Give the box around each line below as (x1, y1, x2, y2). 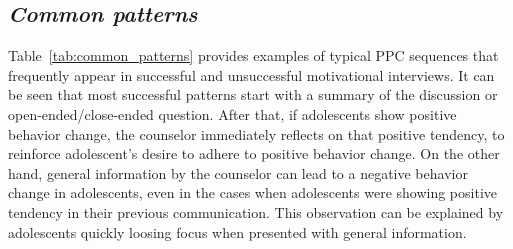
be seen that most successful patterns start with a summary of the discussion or (8, 84, 498, 105)
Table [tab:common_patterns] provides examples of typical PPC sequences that (8, 45, 499, 66)
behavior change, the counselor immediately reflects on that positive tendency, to (8, 123, 505, 144)
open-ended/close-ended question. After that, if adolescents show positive (8, 103, 457, 124)
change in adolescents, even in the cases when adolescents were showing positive (8, 182, 498, 203)
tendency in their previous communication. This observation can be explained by (8, 201, 504, 222)
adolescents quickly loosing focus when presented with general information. (8, 221, 467, 242)
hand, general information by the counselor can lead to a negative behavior (8, 162, 468, 183)
